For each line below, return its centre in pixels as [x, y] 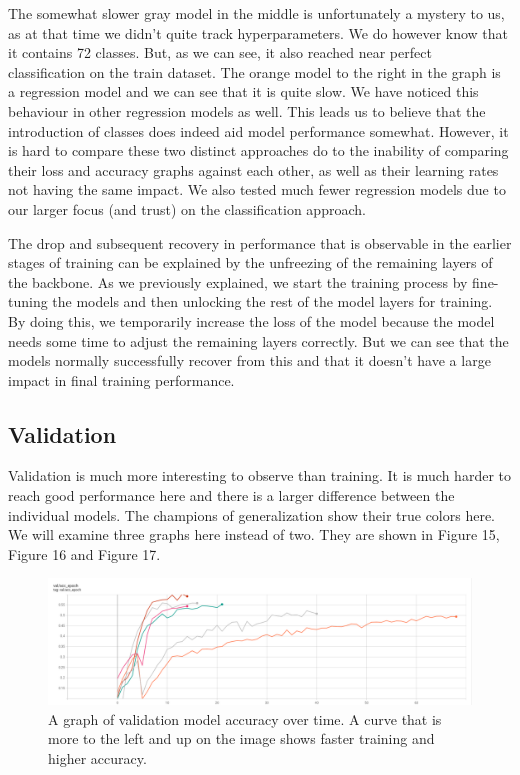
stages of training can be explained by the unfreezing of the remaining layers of [250, 262]
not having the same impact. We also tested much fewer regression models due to [257, 189]
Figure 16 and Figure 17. [84, 553]
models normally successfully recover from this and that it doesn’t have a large [249, 360]
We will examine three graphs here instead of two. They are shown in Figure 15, [254, 534]
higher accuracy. [97, 757]
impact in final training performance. [121, 379]
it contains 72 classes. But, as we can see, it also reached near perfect [220, 52]
